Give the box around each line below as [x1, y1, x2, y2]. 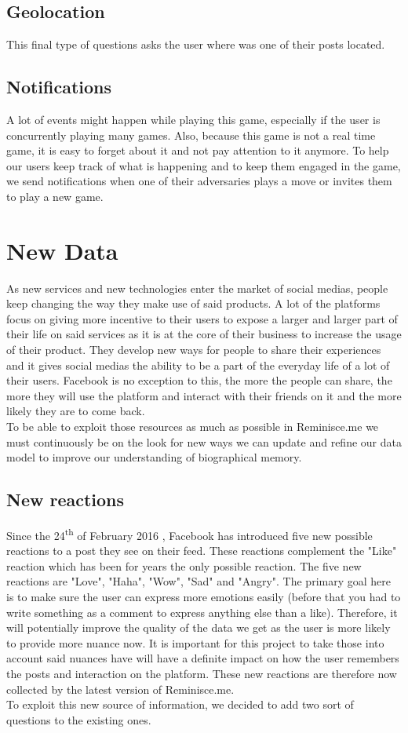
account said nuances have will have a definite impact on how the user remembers [6, 650, 399, 666]
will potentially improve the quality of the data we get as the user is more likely [6, 619, 391, 636]
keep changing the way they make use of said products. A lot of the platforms [6, 295, 381, 312]
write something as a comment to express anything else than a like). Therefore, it [6, 604, 398, 620]
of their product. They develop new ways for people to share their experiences [6, 341, 381, 358]
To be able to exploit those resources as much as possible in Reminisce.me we [6, 418, 379, 435]
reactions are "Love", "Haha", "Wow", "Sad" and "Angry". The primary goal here [6, 573, 391, 589]
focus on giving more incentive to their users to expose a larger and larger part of [6, 310, 398, 326]
